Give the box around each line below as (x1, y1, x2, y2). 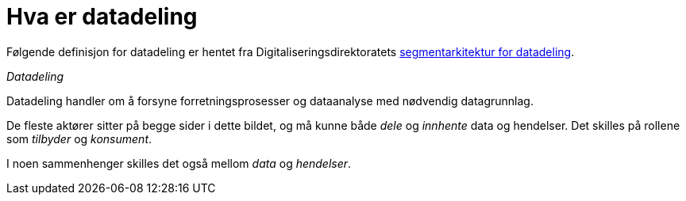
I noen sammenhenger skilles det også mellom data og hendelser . (6, 156, 352, 170)
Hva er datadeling (6, 3, 198, 30)
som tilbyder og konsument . (6, 131, 152, 146)
